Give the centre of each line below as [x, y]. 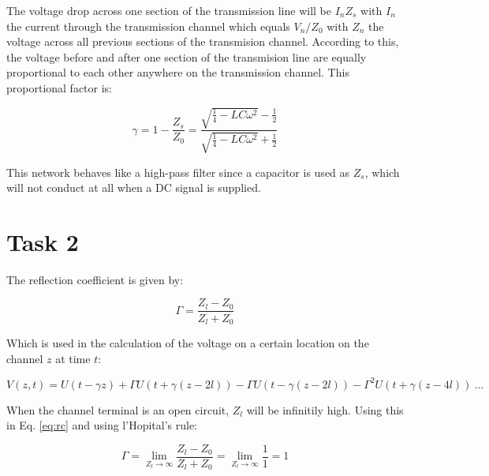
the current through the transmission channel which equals [148, 26]
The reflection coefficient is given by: [95, 279]
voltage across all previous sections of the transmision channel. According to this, [203, 41]
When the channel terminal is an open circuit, [118, 409]
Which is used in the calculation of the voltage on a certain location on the [188, 342]
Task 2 [43, 241]
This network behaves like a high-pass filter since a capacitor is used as [178, 172]
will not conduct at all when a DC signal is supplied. [134, 187]
